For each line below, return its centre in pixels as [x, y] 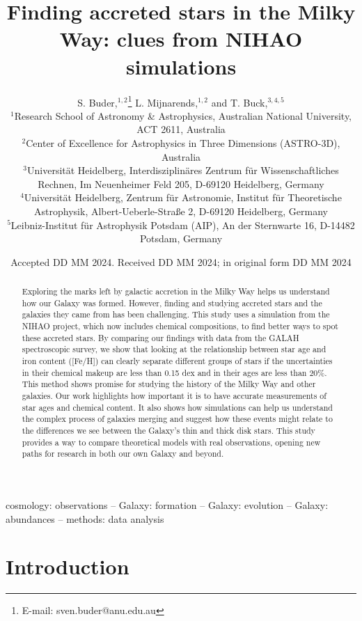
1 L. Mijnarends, [163, 101]
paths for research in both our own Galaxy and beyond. [123, 454]
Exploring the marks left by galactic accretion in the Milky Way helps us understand [176, 291]
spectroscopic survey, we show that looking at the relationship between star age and [174, 349]
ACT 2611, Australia [181, 129]
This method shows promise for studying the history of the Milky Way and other [169, 384]
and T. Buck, [239, 102]
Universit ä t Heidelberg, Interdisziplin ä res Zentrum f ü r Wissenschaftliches [183, 170]
